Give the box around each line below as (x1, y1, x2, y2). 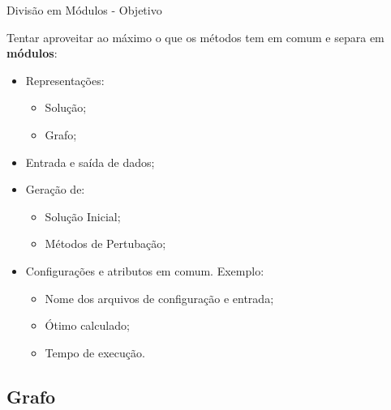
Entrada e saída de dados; (25, 153, 155, 170)
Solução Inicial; (45, 207, 121, 224)
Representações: (25, 71, 105, 88)
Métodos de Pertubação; (45, 235, 166, 252)
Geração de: (25, 181, 85, 198)
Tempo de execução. (45, 344, 145, 361)
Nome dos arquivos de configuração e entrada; (45, 289, 274, 306)
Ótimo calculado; (45, 317, 130, 334)
